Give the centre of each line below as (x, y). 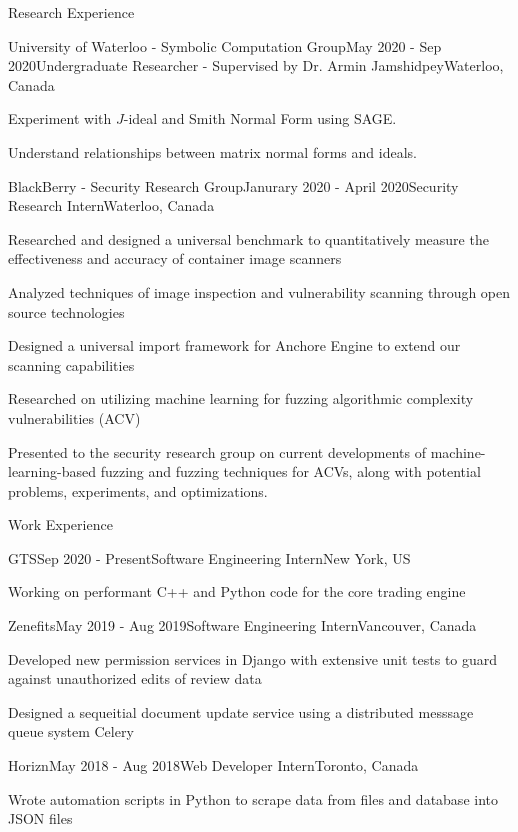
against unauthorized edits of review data (135, 678)
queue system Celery (71, 731)
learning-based (52, 471)
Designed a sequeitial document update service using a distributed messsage (241, 711)
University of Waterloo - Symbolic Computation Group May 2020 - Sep (225, 45)
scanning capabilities (71, 364)
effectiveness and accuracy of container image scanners (175, 258)
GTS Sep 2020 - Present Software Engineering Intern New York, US (209, 557)
